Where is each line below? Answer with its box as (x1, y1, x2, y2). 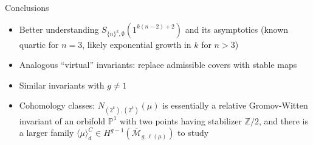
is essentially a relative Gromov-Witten (162, 99, 308, 112)
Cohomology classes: (19, 99, 95, 112)
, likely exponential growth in (82, 38, 191, 50)
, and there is (258, 114, 308, 127)
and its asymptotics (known (185, 22, 289, 35)
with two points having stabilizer (120, 114, 242, 127)
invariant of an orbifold (19, 114, 106, 127)
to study (177, 126, 209, 139)
